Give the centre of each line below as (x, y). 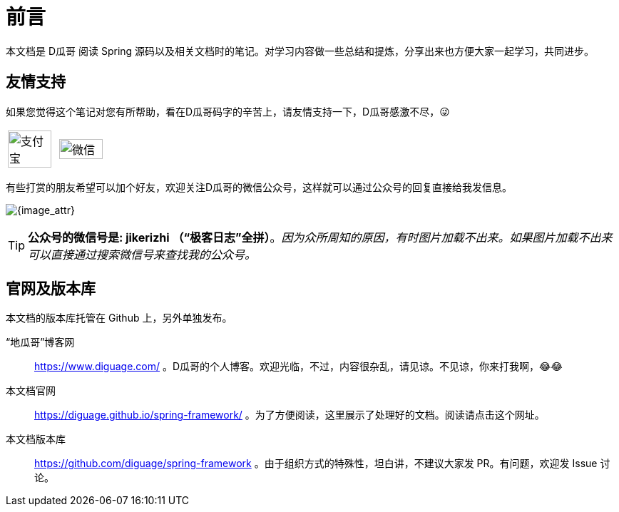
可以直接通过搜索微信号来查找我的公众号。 (142, 254)
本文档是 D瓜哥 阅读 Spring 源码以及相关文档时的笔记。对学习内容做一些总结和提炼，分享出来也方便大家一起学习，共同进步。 (300, 51)
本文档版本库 (36, 439)
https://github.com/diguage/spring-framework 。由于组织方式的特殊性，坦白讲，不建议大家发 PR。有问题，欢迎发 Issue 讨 (322, 464)
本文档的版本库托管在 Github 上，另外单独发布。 (119, 318)
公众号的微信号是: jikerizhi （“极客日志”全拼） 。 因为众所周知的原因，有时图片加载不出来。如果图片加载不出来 (320, 237)
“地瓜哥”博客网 (40, 342)
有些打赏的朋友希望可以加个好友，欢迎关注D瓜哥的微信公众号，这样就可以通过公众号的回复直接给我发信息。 (259, 187)
